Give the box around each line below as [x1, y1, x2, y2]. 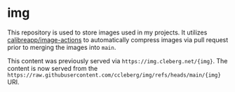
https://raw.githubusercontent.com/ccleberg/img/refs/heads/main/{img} [7, 72, 221, 79]
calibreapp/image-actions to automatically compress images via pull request [7, 35, 229, 44]
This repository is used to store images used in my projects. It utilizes [7, 28, 208, 37]
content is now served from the [7, 64, 98, 72]
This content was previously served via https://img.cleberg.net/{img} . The [7, 56, 228, 65]
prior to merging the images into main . [7, 43, 116, 51]
